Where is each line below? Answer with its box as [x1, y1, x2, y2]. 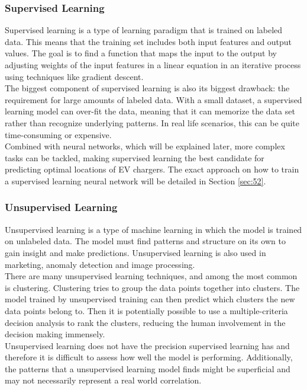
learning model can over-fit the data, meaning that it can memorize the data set [5, 105, 295, 117]
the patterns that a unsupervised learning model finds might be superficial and [5, 362, 290, 375]
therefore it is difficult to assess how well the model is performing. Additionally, [5, 351, 293, 363]
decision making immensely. [5, 328, 105, 340]
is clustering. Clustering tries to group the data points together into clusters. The [5, 281, 300, 293]
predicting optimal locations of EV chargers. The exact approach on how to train [5, 163, 299, 175]
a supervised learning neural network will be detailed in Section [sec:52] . [5, 174, 266, 187]
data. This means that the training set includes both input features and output [5, 35, 292, 47]
